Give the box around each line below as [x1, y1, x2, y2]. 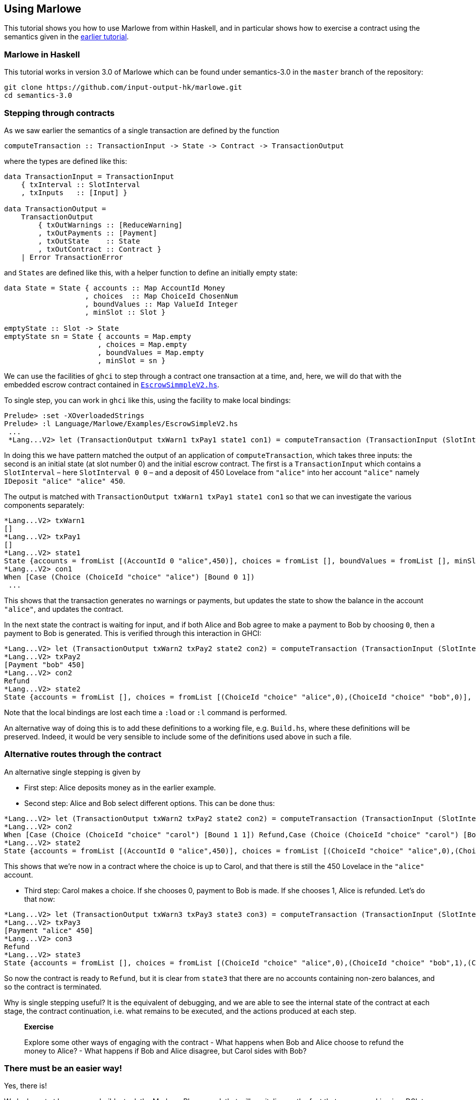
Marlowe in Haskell [4, 49, 80, 60]
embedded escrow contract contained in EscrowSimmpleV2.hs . [4, 380, 219, 389]
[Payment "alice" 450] [4, 926, 94, 935]
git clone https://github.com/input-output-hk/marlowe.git [4, 83, 243, 92]
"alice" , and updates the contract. [4, 604, 124, 613]
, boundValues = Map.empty [97, 348, 204, 357]
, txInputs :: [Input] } [21, 188, 128, 197]
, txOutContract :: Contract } [38, 245, 161, 253]
